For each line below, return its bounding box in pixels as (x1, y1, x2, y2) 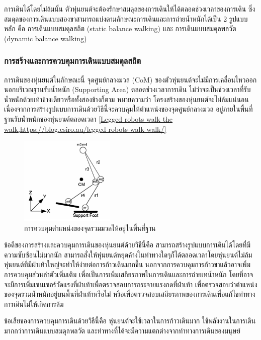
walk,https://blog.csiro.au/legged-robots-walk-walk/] (4, 123, 166, 134)
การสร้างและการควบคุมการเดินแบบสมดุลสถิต (4, 54, 141, 67)
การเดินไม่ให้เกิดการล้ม (4, 298, 64, 309)
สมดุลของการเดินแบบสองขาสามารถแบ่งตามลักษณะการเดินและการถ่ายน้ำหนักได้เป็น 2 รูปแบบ (4, 13, 248, 24)
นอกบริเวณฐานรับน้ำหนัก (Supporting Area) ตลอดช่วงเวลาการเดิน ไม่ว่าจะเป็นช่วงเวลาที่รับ (4, 84, 251, 95)
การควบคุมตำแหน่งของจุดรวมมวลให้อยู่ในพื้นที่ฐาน (24, 222, 156, 233)
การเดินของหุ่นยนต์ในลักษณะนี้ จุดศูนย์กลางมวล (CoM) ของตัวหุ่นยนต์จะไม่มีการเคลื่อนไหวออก (4, 74, 257, 84)
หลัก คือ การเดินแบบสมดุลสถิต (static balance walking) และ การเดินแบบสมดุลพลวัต (4, 23, 236, 34)
